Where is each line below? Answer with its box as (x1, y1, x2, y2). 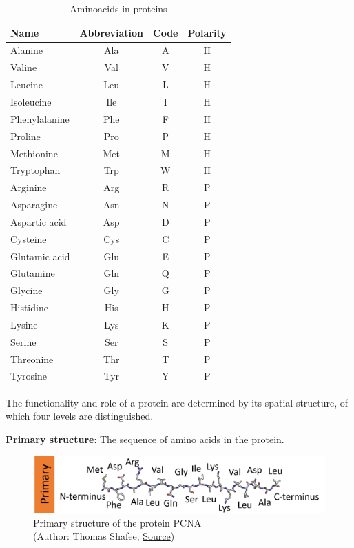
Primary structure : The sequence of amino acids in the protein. (6, 431, 284, 446)
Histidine (10, 300, 48, 315)
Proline (10, 128, 41, 143)
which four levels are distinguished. (6, 409, 154, 423)
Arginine (10, 180, 47, 195)
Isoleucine (10, 94, 52, 108)
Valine (10, 60, 37, 75)
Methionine (10, 146, 58, 160)
